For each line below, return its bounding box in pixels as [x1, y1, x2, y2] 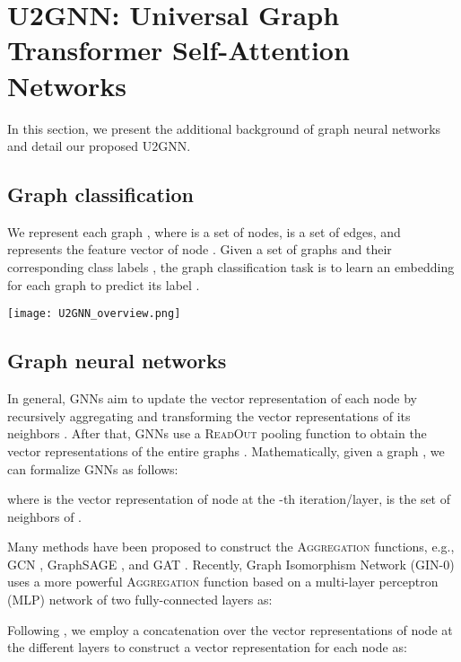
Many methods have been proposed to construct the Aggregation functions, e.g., [7, 537, 455, 556]
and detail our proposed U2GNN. [7, 137, 191, 155]
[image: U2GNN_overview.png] [7, 307, 181, 321]
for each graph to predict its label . [7, 275, 200, 294]
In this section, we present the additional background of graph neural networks [7, 119, 441, 137]
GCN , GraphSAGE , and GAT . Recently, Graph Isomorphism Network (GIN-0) [7, 554, 455, 573]
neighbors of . [7, 507, 82, 525]
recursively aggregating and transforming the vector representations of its [7, 406, 411, 425]
